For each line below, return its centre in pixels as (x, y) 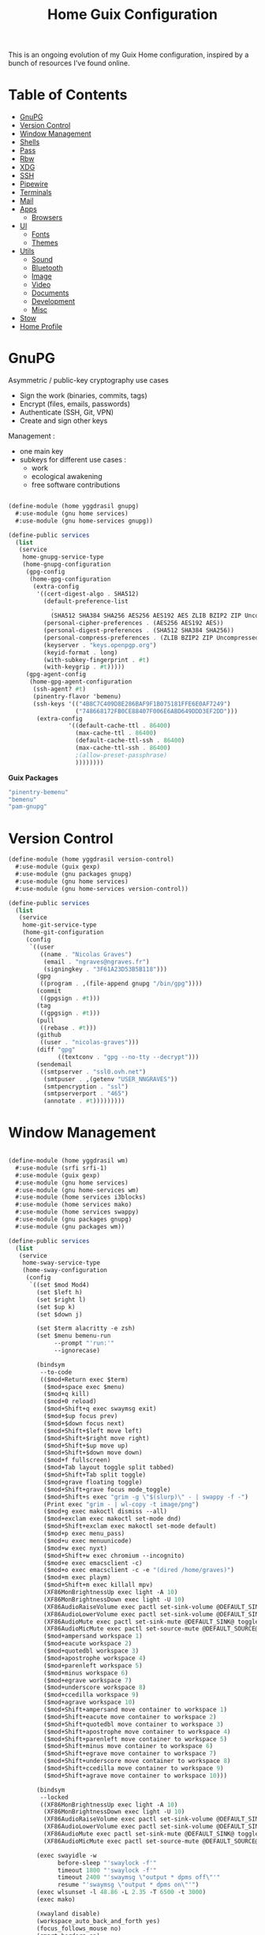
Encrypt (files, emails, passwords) (75, 404)
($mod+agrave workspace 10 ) (89, 1702)
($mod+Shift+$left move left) (93, 1431)
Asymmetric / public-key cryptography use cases (89, 380)
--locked (54, 1797)
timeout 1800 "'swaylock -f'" (107, 1870)
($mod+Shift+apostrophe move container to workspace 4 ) (137, 1731)
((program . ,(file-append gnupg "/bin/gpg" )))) (121, 984)
